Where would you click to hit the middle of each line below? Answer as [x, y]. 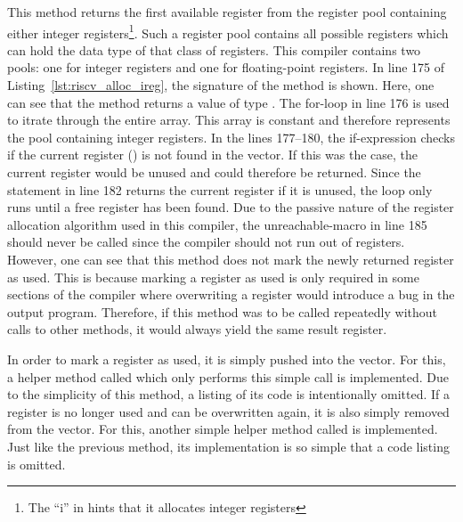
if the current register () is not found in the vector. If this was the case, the [212, 155]
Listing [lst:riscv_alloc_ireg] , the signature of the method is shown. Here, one [221, 85]
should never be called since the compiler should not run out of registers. [206, 242]
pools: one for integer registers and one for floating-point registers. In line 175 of [226, 67]
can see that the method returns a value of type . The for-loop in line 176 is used [228, 102]
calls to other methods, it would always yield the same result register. [197, 329]
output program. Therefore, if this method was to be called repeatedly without [222, 311]
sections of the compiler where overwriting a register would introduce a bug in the [231, 294]
